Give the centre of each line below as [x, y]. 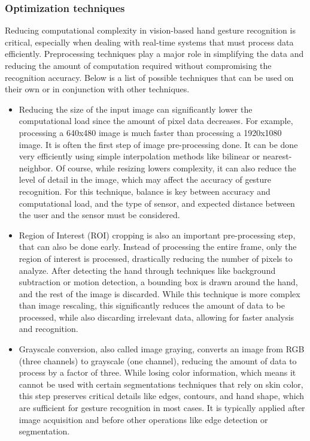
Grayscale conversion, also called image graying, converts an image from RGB [162, 349]
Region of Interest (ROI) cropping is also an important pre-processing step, [157, 235]
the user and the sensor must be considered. [99, 215]
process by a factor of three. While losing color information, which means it [157, 372]
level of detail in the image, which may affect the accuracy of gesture [145, 179]
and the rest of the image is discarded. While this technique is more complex [159, 293]
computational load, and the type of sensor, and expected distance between [157, 203]
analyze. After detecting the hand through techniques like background [147, 270]
